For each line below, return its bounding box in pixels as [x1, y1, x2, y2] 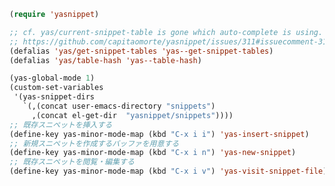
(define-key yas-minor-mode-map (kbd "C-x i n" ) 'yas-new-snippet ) [9, 148, 297, 158]
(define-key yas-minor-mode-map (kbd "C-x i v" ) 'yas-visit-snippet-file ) [9, 166, 328, 177]
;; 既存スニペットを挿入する [9, 120, 113, 130]
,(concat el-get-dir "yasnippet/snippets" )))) [31, 110, 234, 120]
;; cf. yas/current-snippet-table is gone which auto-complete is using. [9, 27, 324, 37]
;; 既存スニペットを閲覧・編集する [9, 157, 135, 167]
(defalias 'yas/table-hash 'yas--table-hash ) [9, 55, 202, 65]
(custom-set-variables [9, 83, 104, 93]
